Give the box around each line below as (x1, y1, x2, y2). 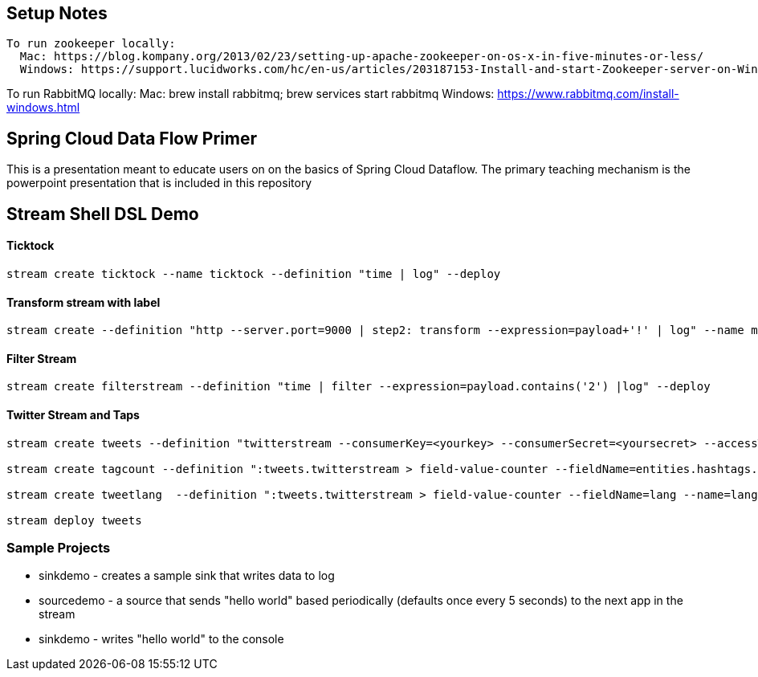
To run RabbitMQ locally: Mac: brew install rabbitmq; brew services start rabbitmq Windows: (6, 87, 495, 101)
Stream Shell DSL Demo (6, 203, 199, 224)
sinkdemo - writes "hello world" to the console (39, 632, 284, 646)
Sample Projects (6, 539, 111, 556)
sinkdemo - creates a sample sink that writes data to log (39, 569, 335, 583)
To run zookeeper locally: (6, 37, 176, 51)
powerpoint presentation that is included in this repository (6, 176, 312, 190)
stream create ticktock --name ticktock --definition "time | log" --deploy (6, 267, 501, 280)
